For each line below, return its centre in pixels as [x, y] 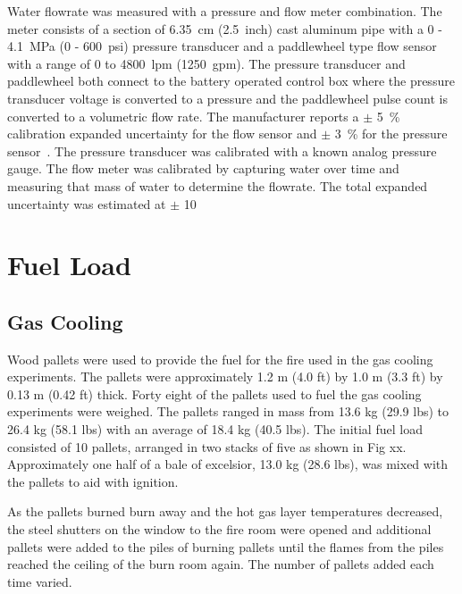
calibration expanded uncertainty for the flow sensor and [162, 134]
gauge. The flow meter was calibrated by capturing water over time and [203, 168]
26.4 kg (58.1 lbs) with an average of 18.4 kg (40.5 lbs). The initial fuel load [215, 429]
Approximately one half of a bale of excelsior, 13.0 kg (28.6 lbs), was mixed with [228, 464]
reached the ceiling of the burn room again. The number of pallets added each [221, 564]
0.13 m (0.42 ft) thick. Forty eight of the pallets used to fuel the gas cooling [214, 393]
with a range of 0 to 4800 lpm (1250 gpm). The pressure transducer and [206, 63]
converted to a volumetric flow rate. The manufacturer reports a [183, 116]
